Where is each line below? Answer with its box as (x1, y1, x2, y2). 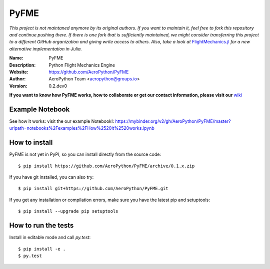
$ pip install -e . (18, 246, 66, 252)
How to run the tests (9, 221, 74, 230)
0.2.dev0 (48, 83, 67, 89)
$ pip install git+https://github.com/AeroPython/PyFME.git (18, 186, 168, 192)
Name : (9, 55, 23, 61)
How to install (9, 138, 53, 147)
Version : (9, 83, 27, 89)
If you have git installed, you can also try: (9, 174, 94, 180)
